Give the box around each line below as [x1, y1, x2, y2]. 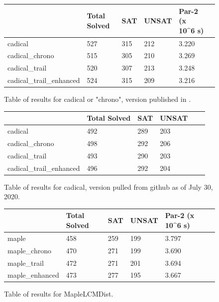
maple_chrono [7, 245, 51, 255]
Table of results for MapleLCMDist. [4, 289, 113, 299]
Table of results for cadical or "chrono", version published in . [4, 94, 191, 104]
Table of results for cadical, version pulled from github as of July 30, [4, 181, 213, 192]
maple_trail [7, 257, 44, 268]
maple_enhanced [7, 270, 59, 280]
